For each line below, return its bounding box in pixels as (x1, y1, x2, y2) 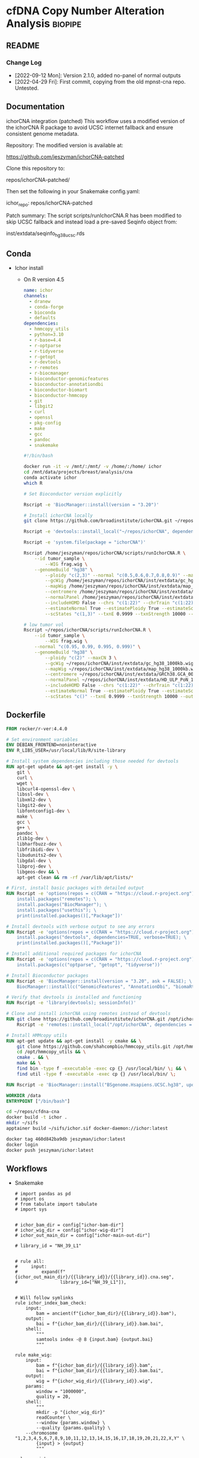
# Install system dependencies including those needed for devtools (6, 758, 179, 765)
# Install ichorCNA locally (23, 513, 93, 519)
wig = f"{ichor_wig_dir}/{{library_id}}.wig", (36, 1378, 153, 1384)
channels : (23, 293, 49, 298)
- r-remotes (28, 364, 59, 371)
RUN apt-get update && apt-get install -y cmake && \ (6, 1038, 142, 1044)
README (6, 40, 40, 51)
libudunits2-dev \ (17, 852, 62, 859)
